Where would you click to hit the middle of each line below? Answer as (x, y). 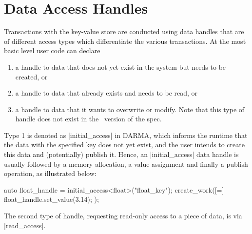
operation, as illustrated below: (50, 173)
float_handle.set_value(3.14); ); (51, 199)
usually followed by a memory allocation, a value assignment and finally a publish (126, 164)
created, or (31, 76)
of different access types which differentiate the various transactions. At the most (125, 41)
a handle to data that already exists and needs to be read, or (107, 93)
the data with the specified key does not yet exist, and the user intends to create (124, 145)
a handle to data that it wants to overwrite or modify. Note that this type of (130, 109)
